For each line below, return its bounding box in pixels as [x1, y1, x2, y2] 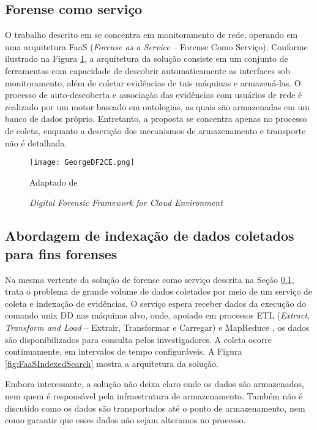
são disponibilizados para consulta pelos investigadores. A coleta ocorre [5, 333, 272, 345]
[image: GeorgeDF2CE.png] [29, 158, 135, 167]
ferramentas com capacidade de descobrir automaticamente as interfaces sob [5, 64, 291, 77]
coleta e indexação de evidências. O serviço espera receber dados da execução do [5, 296, 306, 309]
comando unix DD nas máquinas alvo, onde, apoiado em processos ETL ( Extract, [5, 309, 310, 322]
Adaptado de [29, 175, 78, 188]
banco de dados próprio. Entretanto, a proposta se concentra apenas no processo [5, 112, 307, 125]
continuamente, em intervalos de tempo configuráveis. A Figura [5, 345, 242, 358]
